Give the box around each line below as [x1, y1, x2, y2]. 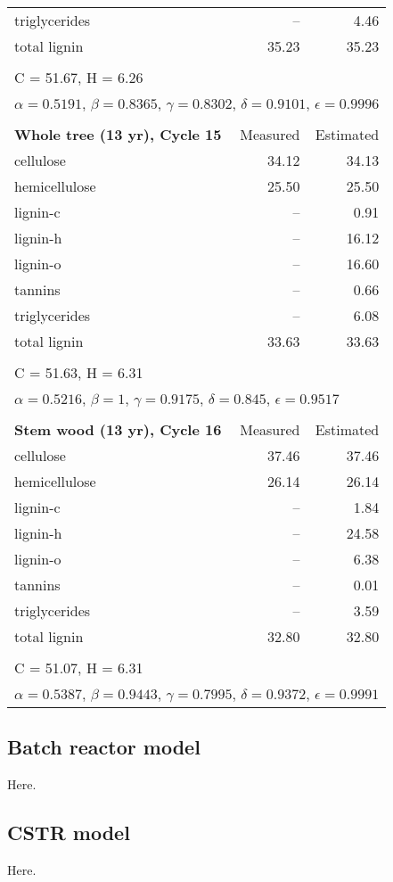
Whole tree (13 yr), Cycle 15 [14, 124, 222, 144]
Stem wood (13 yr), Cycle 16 [14, 419, 222, 440]
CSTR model [7, 819, 130, 846]
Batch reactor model [7, 733, 201, 761]
